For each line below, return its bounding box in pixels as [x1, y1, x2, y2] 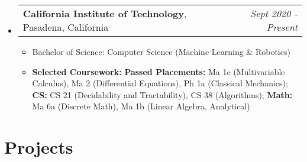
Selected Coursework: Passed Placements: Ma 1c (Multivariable [32, 65, 285, 77]
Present [266, 20, 298, 34]
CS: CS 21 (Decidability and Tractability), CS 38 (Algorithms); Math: [32, 88, 293, 101]
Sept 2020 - [250, 7, 298, 20]
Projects [4, 135, 73, 159]
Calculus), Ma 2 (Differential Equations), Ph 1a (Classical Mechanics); [32, 77, 288, 89]
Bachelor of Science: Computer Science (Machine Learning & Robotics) [32, 46, 290, 57]
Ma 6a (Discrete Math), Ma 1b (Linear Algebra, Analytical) [32, 100, 250, 112]
